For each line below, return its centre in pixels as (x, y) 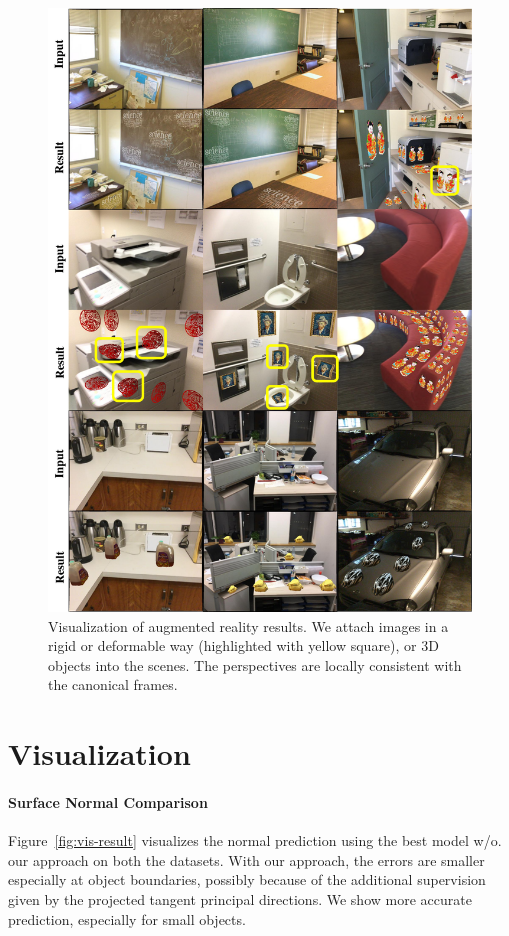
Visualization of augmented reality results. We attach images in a (248, 625)
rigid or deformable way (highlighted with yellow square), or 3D (243, 645)
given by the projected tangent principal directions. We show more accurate (240, 899)
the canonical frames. (113, 684)
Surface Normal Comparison (108, 802)
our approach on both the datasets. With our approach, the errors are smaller (246, 859)
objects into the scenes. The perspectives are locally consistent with (255, 664)
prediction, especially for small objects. (127, 918)
